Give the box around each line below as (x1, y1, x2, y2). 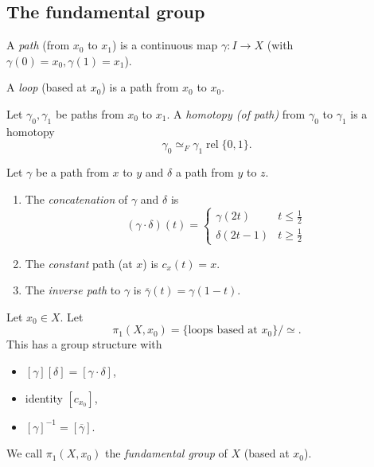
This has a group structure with (6, 336, 162, 352)
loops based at (188, 325, 258, 337)
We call (6, 445, 43, 461)
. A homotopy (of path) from (166, 105, 306, 122)
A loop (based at (6, 79, 88, 95)
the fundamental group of (105, 445, 228, 461)
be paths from (55, 105, 124, 122)
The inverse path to (25, 282, 121, 298)
